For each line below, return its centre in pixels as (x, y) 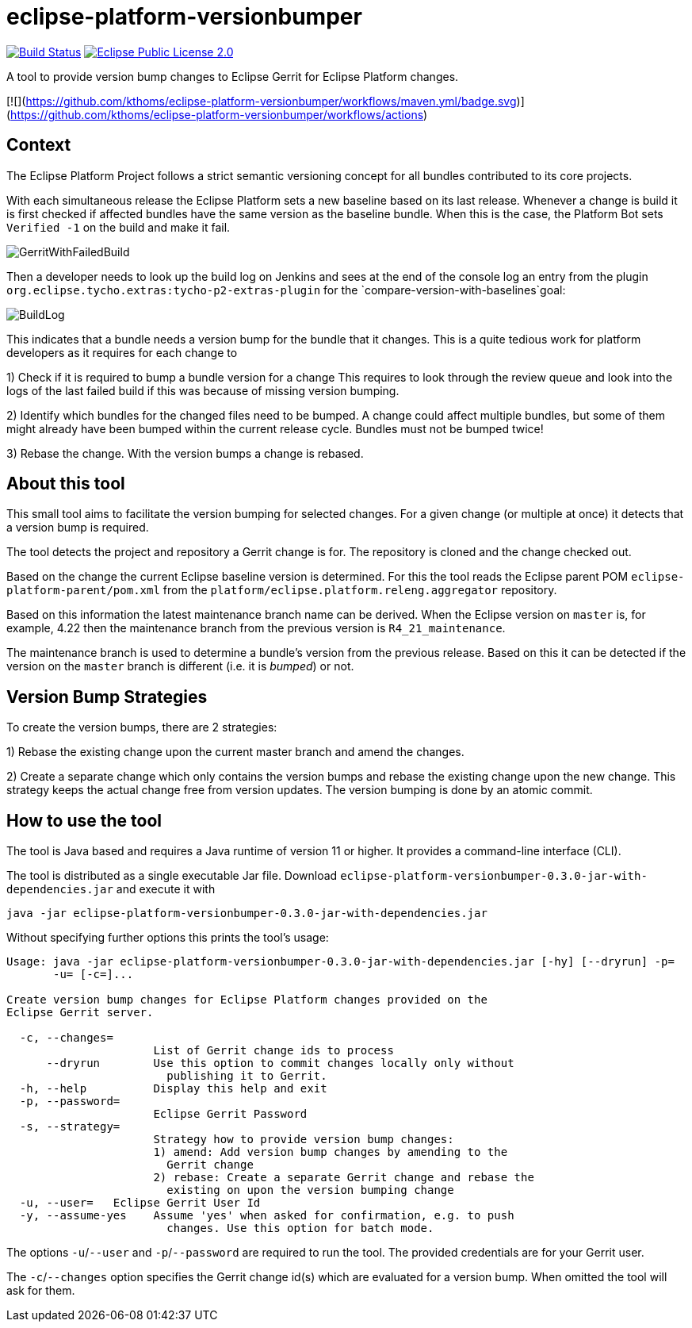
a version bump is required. (78, 528)
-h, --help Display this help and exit (173, 1089)
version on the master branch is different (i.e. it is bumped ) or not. (180, 666)
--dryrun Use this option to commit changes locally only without (280, 1063)
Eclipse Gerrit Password (230, 1114)
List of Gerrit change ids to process (273, 1051)
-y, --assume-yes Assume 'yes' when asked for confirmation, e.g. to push (267, 1216)
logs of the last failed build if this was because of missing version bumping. (203, 390)
